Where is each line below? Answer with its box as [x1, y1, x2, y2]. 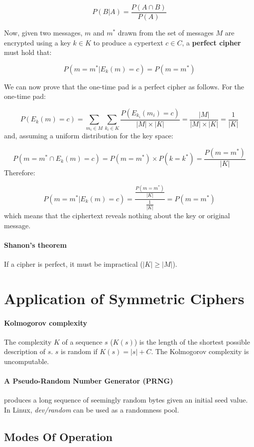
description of [4, 346, 45, 357]
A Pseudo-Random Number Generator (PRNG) [4, 376, 173, 386]
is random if [61, 346, 98, 357]
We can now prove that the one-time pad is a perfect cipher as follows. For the [4, 81, 244, 91]
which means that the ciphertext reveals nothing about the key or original [4, 210, 230, 220]
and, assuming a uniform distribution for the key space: [4, 130, 173, 141]
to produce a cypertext [93, 37, 163, 47]
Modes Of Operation [4, 429, 113, 444]
